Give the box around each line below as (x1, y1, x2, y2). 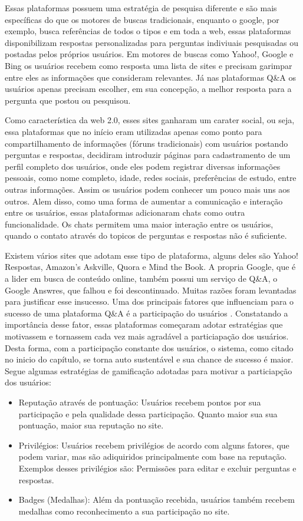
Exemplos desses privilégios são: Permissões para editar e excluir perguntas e (18, 461, 297, 474)
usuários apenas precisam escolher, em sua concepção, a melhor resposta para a (5, 83, 292, 95)
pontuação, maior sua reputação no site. (18, 419, 164, 431)
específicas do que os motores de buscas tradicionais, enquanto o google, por (5, 13, 279, 25)
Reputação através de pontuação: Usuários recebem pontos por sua (18, 396, 261, 408)
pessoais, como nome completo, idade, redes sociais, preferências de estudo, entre (5, 172, 297, 184)
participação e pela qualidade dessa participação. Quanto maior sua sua (18, 407, 278, 420)
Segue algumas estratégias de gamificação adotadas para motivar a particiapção (5, 364, 292, 377)
